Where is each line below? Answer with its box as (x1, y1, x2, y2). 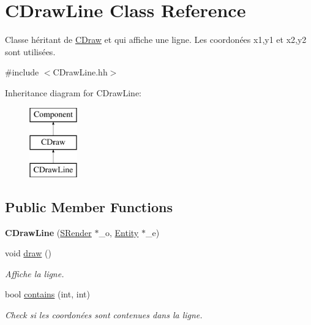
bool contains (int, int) (5, 288, 90, 300)
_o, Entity (99, 226, 139, 239)
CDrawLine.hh (53, 66, 108, 78)
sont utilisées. (5, 45, 56, 58)
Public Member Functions (5, 197, 173, 216)
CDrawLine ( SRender (5, 226, 92, 239)
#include (5, 66, 39, 78)
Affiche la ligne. (5, 267, 64, 280)
